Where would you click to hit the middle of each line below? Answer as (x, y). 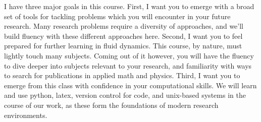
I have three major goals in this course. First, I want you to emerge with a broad (129, 6)
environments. (26, 115)
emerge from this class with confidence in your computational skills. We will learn (130, 85)
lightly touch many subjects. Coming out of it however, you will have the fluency (129, 55)
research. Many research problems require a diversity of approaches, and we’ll (124, 26)
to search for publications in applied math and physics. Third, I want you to (122, 75)
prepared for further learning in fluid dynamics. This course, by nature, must (123, 46)
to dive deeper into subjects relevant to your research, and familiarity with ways (128, 65)
